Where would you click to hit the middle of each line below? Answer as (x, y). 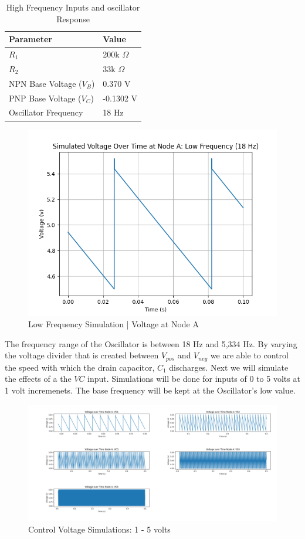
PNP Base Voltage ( (45, 98)
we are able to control (249, 355)
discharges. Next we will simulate (229, 367)
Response (73, 18)
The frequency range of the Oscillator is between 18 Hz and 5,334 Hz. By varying (151, 343)
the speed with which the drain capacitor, (80, 367)
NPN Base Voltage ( (45, 83)
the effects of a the (38, 379)
